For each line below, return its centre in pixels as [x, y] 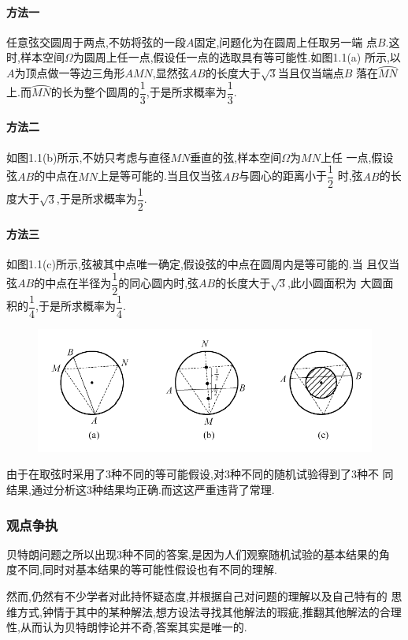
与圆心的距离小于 [283, 176]
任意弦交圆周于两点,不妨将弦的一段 [96, 41]
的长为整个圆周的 [95, 92]
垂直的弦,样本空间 [236, 157]
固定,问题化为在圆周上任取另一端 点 [286, 41]
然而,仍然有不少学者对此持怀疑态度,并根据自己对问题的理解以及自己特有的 [197, 596]
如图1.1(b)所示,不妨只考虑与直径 [89, 157]
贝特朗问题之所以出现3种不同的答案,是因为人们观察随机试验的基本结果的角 [198, 554]
